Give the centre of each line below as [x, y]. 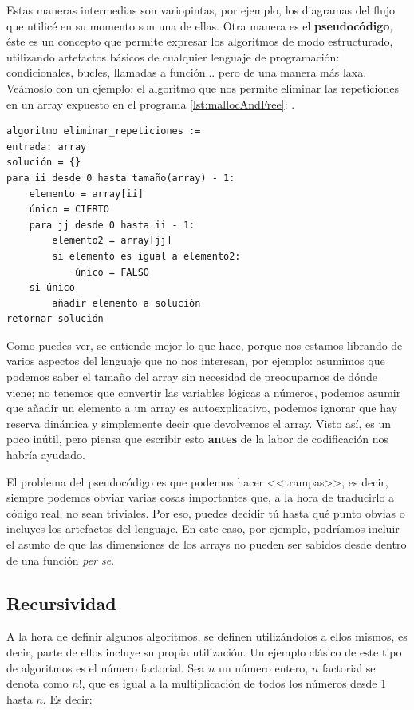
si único [52, 288]
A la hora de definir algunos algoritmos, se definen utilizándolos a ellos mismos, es [207, 636]
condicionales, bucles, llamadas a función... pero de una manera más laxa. [187, 72]
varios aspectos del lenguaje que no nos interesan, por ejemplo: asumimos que [196, 361]
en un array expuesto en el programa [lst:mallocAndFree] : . [151, 103]
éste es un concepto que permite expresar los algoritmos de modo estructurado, [200, 41]
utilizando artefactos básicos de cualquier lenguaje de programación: [173, 56]
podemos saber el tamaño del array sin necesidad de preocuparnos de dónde [192, 377]
